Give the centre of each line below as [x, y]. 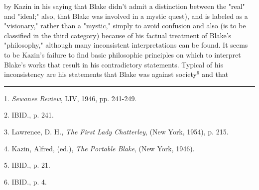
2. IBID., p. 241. [29, 115]
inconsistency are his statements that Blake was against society [100, 74]
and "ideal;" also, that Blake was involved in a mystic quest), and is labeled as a [126, 16]
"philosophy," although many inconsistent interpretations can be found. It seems [126, 45]
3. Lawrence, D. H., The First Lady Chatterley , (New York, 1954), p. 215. [116, 131]
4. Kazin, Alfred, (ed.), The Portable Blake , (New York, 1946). [99, 148]
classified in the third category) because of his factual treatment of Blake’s [118, 35]
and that [215, 74]
